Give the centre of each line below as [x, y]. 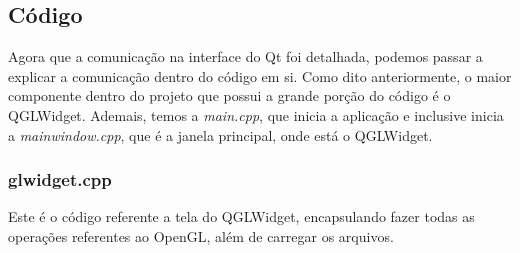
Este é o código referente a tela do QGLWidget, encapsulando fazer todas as [241, 216]
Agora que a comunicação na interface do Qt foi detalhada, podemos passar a [245, 56]
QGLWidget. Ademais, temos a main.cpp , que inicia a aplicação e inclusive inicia [256, 114]
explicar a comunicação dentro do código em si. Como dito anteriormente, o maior [260, 75]
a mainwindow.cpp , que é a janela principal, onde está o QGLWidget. [220, 134]
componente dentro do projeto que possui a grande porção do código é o [229, 95]
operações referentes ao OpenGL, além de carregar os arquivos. [201, 235]
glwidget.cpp [60, 179]
